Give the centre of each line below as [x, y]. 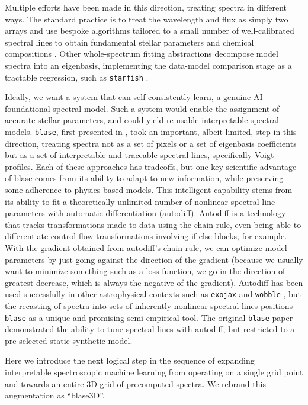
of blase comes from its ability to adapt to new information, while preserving [144, 178]
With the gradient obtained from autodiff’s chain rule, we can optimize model [146, 247]
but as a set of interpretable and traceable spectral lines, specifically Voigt [139, 155]
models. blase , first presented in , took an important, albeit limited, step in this [151, 131]
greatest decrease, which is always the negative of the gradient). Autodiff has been [154, 282]
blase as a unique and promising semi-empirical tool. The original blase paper [149, 317]
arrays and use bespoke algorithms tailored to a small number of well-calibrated [150, 30]
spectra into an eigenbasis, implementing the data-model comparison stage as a [148, 65]
